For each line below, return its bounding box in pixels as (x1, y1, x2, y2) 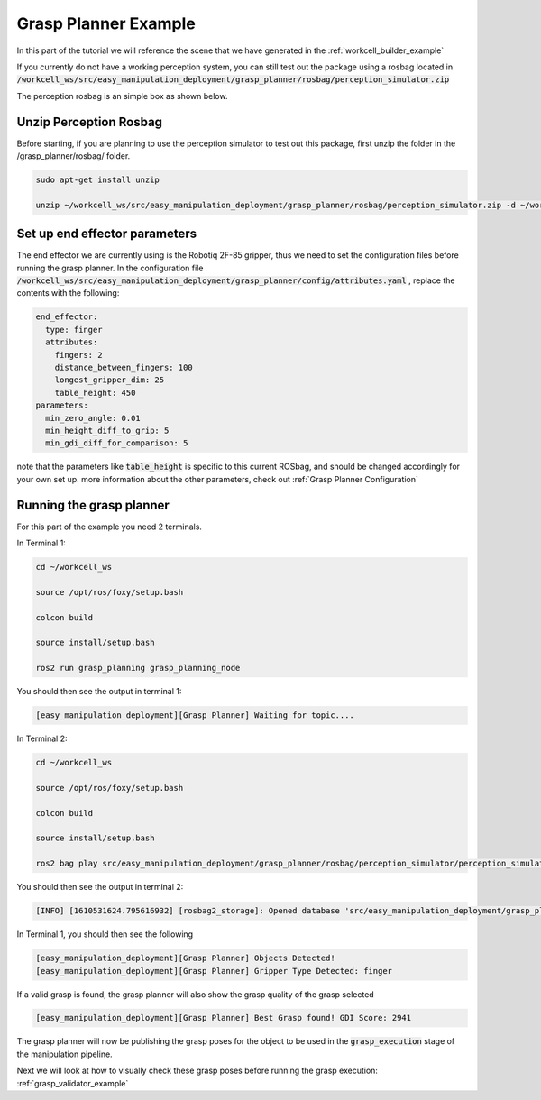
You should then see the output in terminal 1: (16, 686, 182, 697)
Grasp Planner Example (16, 14, 196, 33)
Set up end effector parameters (16, 226, 197, 242)
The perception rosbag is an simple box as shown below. (16, 90, 228, 101)
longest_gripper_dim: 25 (54, 375, 165, 385)
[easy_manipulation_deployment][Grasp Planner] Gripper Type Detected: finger (35, 966, 392, 976)
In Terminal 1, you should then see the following (16, 929, 194, 940)
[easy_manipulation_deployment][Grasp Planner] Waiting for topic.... (35, 710, 355, 720)
